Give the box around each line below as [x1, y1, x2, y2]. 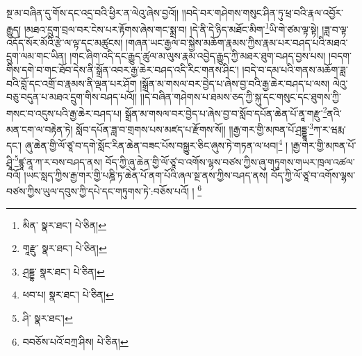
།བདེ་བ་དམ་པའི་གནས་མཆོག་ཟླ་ [242, 62, 348, 77]
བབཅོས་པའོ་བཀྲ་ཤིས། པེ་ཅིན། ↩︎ [22, 334, 129, 348]
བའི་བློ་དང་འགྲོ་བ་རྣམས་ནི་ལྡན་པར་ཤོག [6, 76, 137, 90]
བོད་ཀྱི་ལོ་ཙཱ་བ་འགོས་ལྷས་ [271, 167, 356, 182]
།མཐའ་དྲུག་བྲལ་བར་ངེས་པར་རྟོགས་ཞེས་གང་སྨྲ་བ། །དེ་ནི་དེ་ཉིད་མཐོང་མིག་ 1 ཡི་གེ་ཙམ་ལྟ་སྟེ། [24, 19, 319, 36]
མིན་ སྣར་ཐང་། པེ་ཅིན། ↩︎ [22, 217, 106, 232]
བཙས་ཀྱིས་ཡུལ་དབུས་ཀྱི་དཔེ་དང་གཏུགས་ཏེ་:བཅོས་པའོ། [6, 184, 189, 198]
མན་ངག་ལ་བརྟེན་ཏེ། [6, 121, 73, 136]
